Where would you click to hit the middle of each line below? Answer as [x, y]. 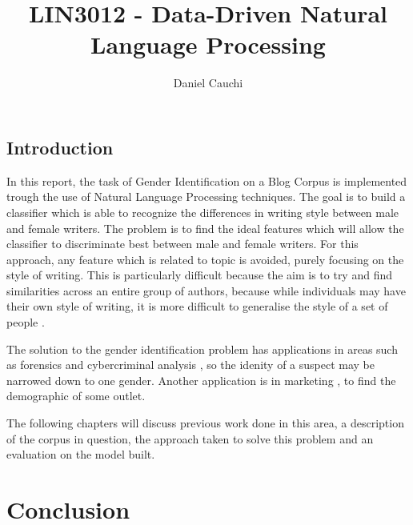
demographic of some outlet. [76, 396]
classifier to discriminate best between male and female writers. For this [182, 244]
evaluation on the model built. [81, 454]
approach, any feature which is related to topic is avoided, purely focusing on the [205, 259]
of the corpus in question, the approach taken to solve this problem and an [190, 438]
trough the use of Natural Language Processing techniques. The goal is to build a [206, 196]
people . [26, 322]
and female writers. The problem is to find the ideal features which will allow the [205, 228]
